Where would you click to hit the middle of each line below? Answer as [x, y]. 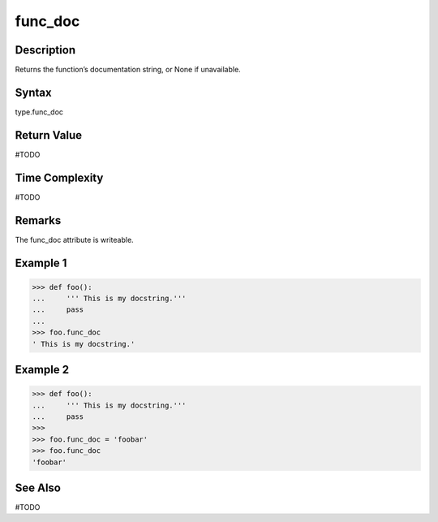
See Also [38, 487]
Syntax [33, 92]
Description [45, 50]
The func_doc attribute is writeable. [74, 239]
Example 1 [41, 263]
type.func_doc [39, 112]
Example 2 [42, 370]
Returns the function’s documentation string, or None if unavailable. [128, 70]
